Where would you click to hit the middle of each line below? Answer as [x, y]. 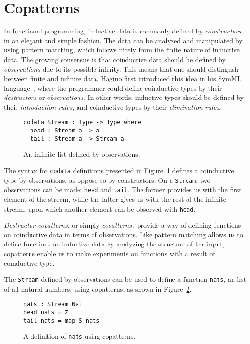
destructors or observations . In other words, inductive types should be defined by [124, 97]
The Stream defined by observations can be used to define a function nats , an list [125, 279]
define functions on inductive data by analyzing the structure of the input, [114, 244]
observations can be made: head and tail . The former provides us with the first [123, 189]
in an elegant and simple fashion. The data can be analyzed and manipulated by [123, 40]
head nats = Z [46, 313]
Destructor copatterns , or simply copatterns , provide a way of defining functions [123, 225]
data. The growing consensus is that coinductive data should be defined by [115, 59]
